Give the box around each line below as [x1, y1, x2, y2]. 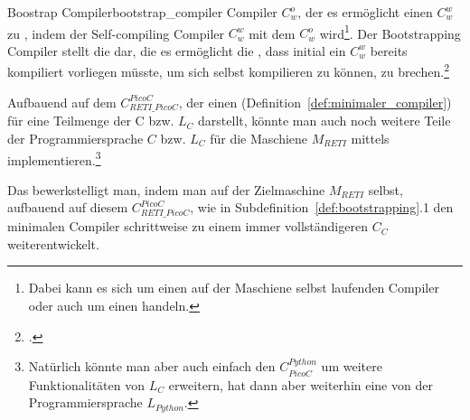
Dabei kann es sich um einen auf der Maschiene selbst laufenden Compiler [28, 278, 439, 297]
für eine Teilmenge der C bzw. [7, 111, 174, 130]
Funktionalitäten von [28, 375, 145, 394]
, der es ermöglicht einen [297, 3, 433, 21]
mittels [351, 129, 390, 148]
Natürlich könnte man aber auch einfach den [28, 357, 276, 376]
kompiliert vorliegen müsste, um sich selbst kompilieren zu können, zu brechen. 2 [7, 60, 449, 81]
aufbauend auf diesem [7, 198, 128, 217]
